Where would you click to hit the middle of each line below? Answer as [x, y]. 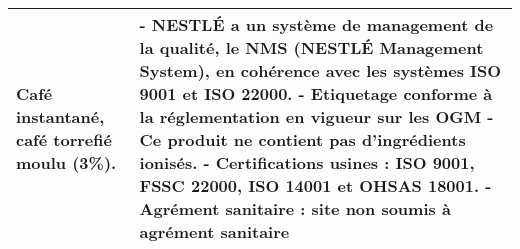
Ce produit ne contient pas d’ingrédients [302, 139]
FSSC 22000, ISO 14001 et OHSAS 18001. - [315, 185]
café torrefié [64, 139]
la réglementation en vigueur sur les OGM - [316, 116]
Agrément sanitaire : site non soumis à [295, 208]
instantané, [60, 116]
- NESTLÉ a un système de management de [316, 24]
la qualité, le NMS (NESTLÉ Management [311, 47]
